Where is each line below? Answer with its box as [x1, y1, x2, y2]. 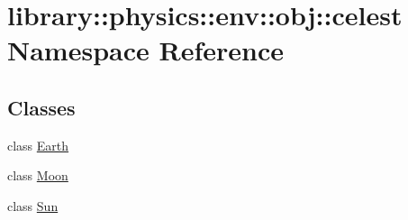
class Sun [7, 196, 59, 215]
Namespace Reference [7, 32, 284, 69]
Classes [7, 93, 76, 121]
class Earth [7, 135, 69, 154]
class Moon [7, 166, 68, 185]
